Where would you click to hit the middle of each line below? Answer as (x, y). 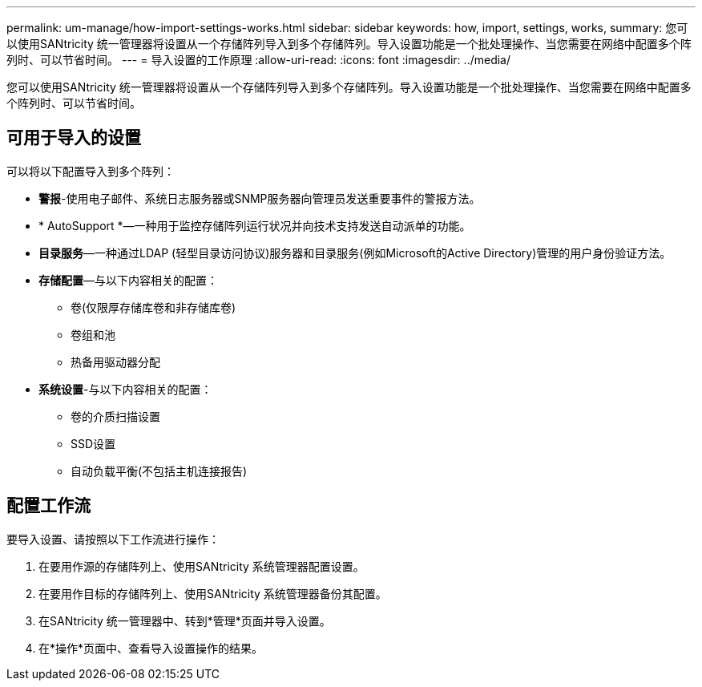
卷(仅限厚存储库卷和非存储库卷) (153, 307)
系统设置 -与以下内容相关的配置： (125, 389)
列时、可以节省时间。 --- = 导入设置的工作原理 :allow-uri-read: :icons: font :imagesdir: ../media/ (259, 60)
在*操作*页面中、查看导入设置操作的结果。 (151, 648)
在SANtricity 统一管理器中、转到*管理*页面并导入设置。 (185, 620)
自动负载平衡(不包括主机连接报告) (159, 471)
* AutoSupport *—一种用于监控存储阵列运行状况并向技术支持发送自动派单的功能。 (255, 225)
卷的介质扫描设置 (115, 416)
